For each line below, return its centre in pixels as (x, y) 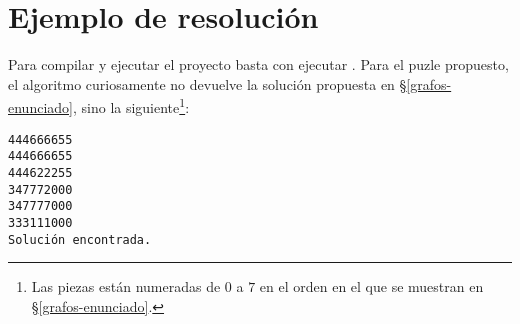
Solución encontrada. (80, 239)
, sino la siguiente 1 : (131, 105)
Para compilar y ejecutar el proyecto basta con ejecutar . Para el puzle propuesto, (258, 64)
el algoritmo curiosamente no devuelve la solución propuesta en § (207, 83)
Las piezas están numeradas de (126, 286)
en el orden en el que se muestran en (371, 286)
